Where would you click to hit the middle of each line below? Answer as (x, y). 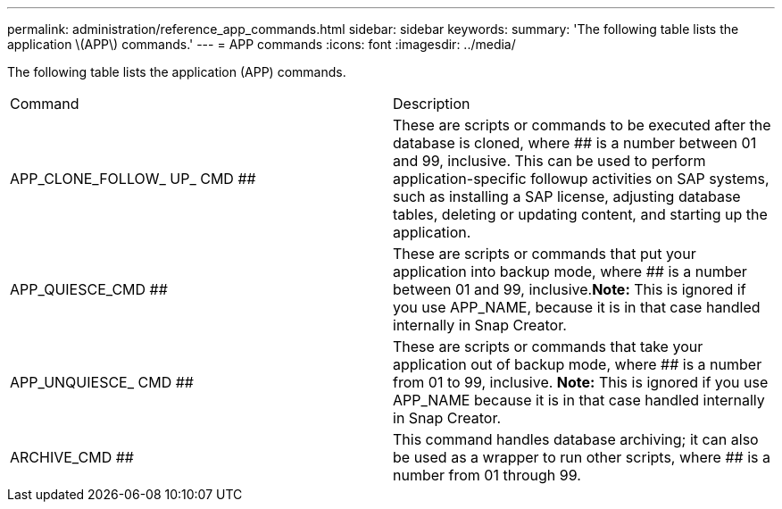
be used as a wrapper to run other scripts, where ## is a (582, 457)
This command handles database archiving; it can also (576, 439)
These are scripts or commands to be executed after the (582, 125)
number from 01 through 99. (487, 475)
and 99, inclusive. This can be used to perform (549, 161)
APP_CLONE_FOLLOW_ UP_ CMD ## (133, 179)
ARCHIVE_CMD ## (72, 457)
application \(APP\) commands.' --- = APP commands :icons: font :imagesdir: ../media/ (262, 44)
